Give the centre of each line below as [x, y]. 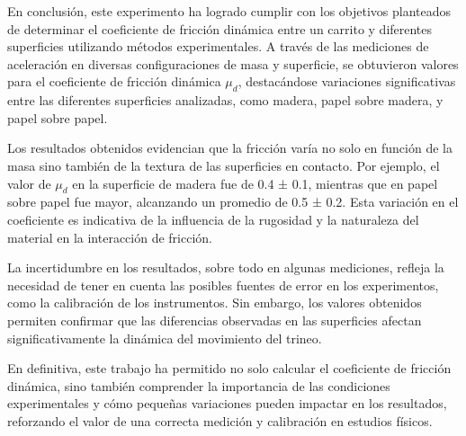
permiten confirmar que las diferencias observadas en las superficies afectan [215, 320]
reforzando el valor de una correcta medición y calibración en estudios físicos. [220, 420]
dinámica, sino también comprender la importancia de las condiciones [199, 385]
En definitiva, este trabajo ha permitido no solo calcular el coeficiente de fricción [229, 368]
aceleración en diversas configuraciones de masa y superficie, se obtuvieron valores [233, 63]
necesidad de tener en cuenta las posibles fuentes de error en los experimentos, [223, 285]
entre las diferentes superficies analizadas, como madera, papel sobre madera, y [225, 100]
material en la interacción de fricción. [110, 237]
